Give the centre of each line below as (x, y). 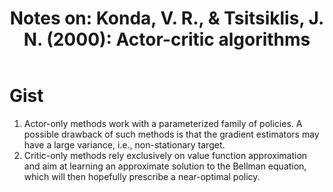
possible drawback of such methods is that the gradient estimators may (171, 134)
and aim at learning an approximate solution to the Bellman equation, (165, 166)
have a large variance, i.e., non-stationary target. (124, 144)
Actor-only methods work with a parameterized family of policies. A (163, 123)
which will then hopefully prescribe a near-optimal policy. (142, 176)
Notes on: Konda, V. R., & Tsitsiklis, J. (167, 18)
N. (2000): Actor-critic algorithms (167, 39)
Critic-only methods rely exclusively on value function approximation (165, 155)
